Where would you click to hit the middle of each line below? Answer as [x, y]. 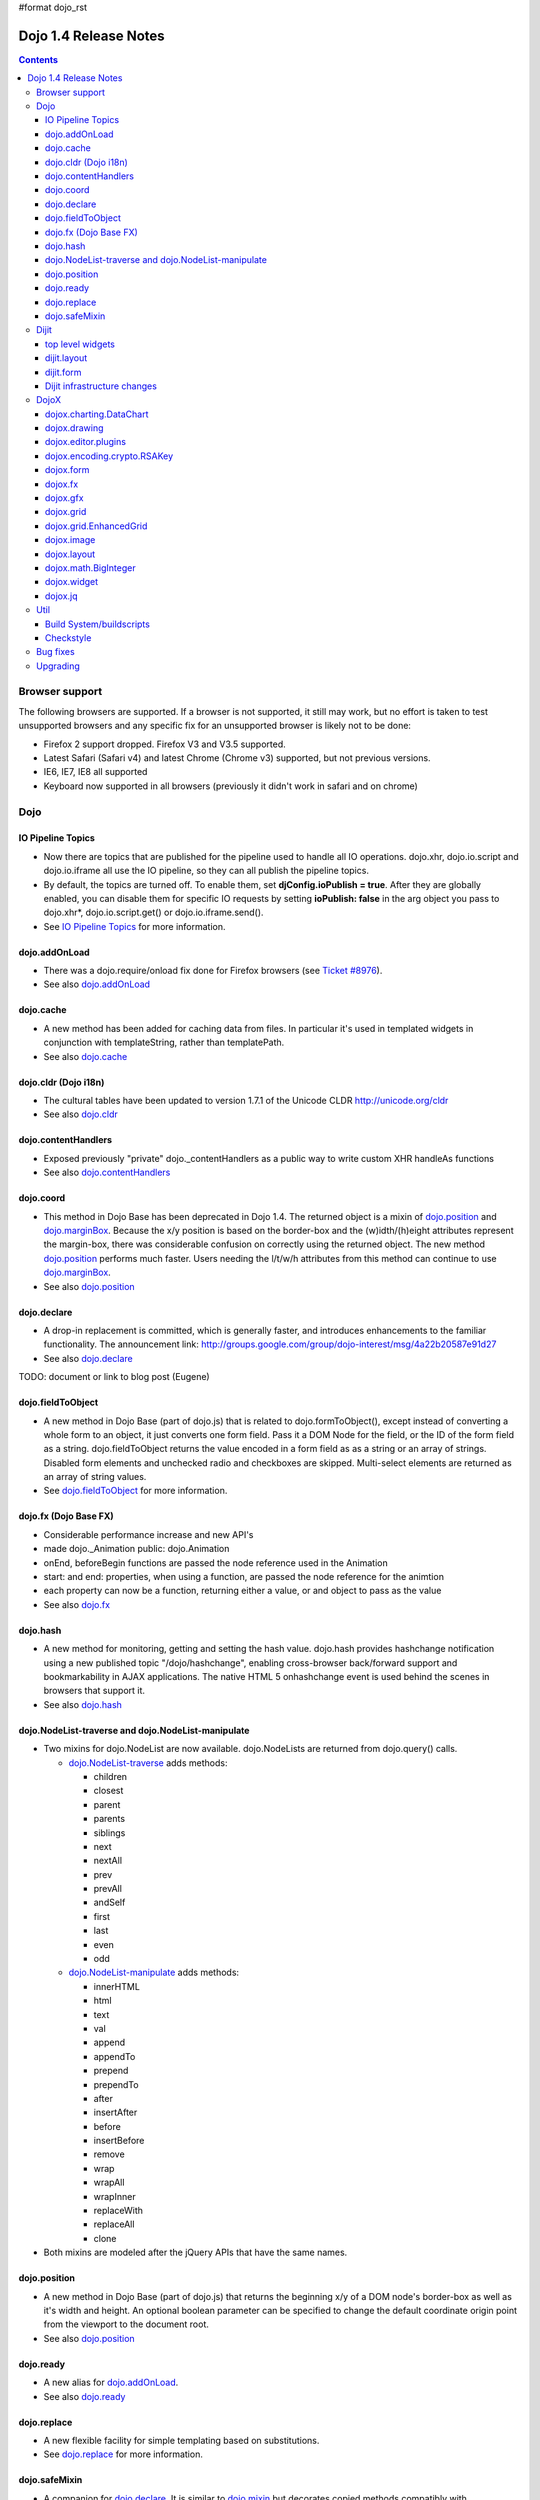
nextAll [108, 1861]
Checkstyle [68, 637]
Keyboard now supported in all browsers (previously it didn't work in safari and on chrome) [231, 786]
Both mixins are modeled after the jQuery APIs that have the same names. [195, 2252]
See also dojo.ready [84, 2396]
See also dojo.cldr [81, 1114]
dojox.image [70, 540]
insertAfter [115, 2112]
